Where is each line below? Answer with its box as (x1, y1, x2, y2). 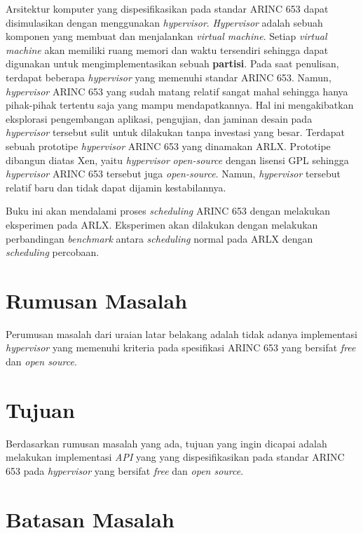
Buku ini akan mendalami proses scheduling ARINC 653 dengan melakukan (6, 203, 331, 218)
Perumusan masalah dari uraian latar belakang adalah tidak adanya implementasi (6, 326, 357, 341)
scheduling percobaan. (6, 245, 100, 259)
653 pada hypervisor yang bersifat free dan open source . (6, 463, 244, 478)
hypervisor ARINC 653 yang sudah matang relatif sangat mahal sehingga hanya (6, 83, 348, 98)
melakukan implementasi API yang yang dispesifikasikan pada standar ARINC (6, 450, 345, 464)
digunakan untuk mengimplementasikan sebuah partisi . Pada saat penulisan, (6, 56, 339, 71)
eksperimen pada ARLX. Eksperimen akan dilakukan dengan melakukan (6, 217, 318, 231)
